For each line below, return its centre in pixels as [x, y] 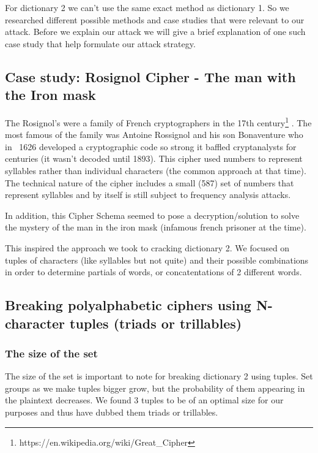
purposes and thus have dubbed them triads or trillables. [112, 412]
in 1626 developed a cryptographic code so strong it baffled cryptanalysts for [151, 146]
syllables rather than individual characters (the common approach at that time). [156, 170]
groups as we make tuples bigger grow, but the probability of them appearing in [155, 388]
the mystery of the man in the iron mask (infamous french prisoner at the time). [156, 227]
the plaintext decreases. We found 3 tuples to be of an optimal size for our [144, 400]
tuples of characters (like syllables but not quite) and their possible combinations [157, 260]
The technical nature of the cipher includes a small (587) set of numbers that [150, 182]
